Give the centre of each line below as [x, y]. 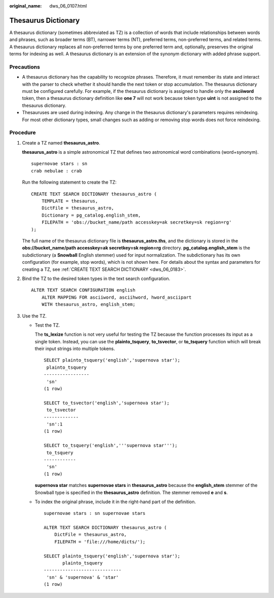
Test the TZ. [47, 325]
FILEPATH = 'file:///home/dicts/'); [100, 542]
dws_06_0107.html [68, 6]
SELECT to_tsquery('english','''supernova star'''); [111, 446]
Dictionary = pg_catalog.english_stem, [91, 215]
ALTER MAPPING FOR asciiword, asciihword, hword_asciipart [116, 297]
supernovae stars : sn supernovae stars [95, 513]
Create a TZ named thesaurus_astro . [61, 143]
